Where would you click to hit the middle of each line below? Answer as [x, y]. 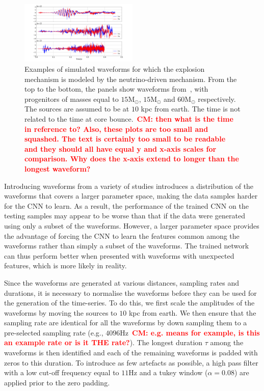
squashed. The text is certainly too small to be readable [125, 139]
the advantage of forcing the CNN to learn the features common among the [122, 235]
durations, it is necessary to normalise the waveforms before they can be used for [130, 292]
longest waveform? [58, 168]
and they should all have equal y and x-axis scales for [121, 148]
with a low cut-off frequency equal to [62, 372]
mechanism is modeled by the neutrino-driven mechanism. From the [131, 79]
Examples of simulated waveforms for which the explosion [115, 69]
